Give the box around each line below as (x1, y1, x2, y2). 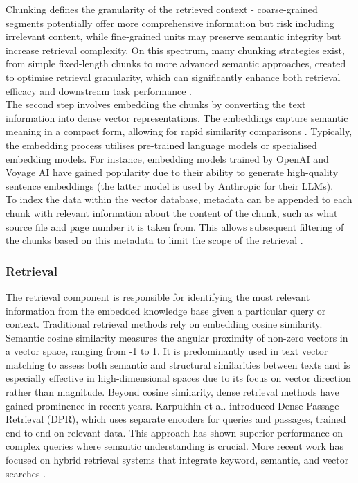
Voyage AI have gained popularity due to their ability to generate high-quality (6, 165, 339, 179)
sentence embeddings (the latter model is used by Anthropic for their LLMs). (6, 178, 334, 193)
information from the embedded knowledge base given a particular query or (6, 303, 326, 317)
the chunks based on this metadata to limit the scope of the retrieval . (6, 233, 303, 247)
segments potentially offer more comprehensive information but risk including (6, 15, 334, 30)
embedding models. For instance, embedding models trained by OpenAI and (6, 151, 329, 166)
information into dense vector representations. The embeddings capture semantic (6, 110, 348, 125)
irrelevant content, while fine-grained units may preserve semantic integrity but (6, 29, 341, 44)
